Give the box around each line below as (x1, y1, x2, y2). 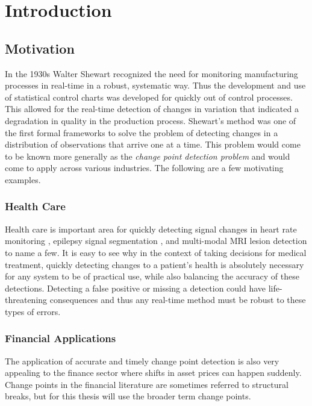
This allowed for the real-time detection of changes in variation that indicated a (5, 102, 299, 115)
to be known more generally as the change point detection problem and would (5, 149, 290, 162)
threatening (5, 293, 48, 306)
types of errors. (5, 305, 61, 317)
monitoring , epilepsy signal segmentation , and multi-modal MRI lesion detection (5, 234, 307, 247)
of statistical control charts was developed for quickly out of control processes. (5, 90, 293, 103)
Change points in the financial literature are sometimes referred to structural (5, 378, 289, 390)
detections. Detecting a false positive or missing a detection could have (5, 281, 266, 294)
